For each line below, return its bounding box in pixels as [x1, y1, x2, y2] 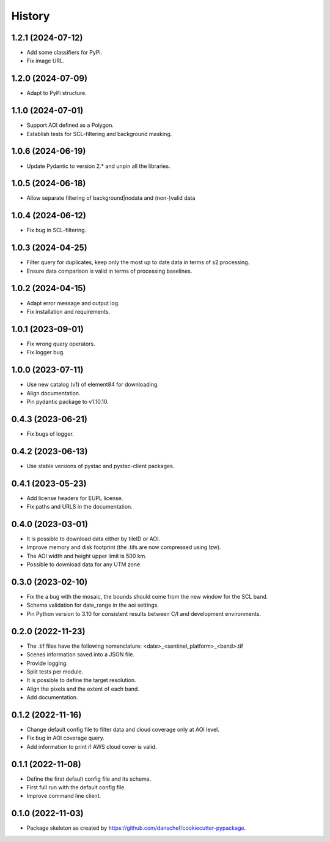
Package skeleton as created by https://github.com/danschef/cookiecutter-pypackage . [26, 824, 246, 832]
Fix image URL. [26, 57, 65, 64]
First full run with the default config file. [26, 784, 127, 791]
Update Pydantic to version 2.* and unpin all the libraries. [26, 162, 170, 170]
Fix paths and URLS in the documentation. [26, 503, 133, 510]
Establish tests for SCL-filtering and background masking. [26, 130, 172, 137]
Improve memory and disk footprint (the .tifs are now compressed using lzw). [26, 544, 221, 551]
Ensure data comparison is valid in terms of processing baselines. [26, 267, 193, 275]
